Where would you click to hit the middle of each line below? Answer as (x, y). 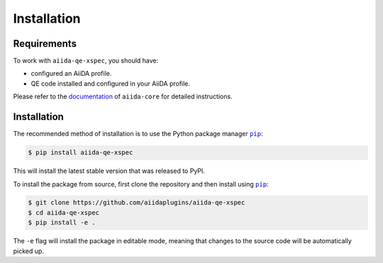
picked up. (28, 251)
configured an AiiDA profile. (71, 74)
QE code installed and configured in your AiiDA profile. (111, 83)
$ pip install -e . (62, 223)
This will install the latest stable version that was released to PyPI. (109, 171)
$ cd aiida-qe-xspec (63, 212)
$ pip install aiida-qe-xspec (81, 153)
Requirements (45, 44)
